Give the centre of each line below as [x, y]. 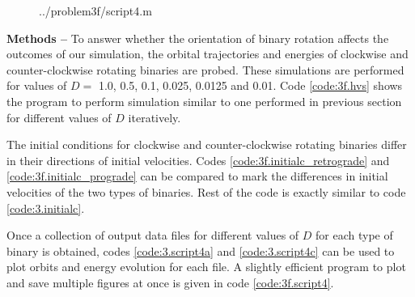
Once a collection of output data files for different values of [153, 235]
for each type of [354, 235]
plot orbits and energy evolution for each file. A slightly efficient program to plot [206, 267]
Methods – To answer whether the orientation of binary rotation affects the [198, 38]
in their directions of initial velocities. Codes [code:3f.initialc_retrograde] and [198, 160]
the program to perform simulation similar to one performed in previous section [204, 101]
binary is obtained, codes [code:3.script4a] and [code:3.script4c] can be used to [201, 250]
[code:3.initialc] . [46, 208]
